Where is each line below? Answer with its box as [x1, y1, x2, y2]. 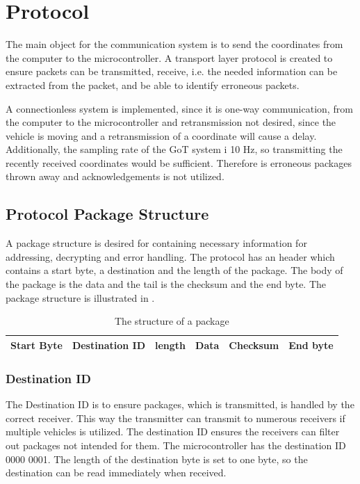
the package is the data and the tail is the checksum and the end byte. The [6, 277, 327, 291]
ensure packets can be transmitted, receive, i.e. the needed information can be [6, 64, 338, 79]
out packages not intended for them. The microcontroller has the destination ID [6, 437, 346, 452]
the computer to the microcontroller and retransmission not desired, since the [6, 115, 336, 129]
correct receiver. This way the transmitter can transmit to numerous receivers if [6, 410, 345, 425]
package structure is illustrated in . [6, 290, 155, 305]
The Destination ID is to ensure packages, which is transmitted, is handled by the [6, 397, 354, 412]
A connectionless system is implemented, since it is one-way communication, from [6, 101, 353, 115]
